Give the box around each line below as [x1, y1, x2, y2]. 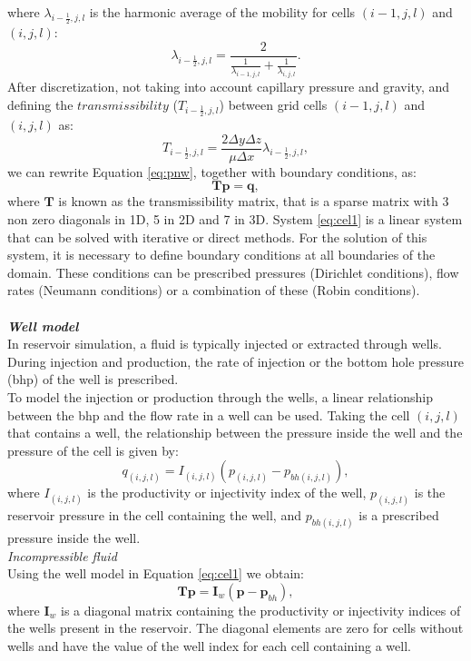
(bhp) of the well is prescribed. [7, 370, 179, 389]
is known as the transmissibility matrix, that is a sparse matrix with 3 [58, 192, 449, 211]
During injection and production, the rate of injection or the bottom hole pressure [7, 351, 465, 370]
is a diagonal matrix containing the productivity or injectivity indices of [61, 600, 461, 619]
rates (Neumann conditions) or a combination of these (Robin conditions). [7, 281, 420, 300]
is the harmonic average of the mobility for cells [89, 3, 356, 21]
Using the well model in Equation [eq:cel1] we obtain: [7, 564, 304, 583]
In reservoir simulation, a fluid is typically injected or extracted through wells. [7, 334, 442, 353]
